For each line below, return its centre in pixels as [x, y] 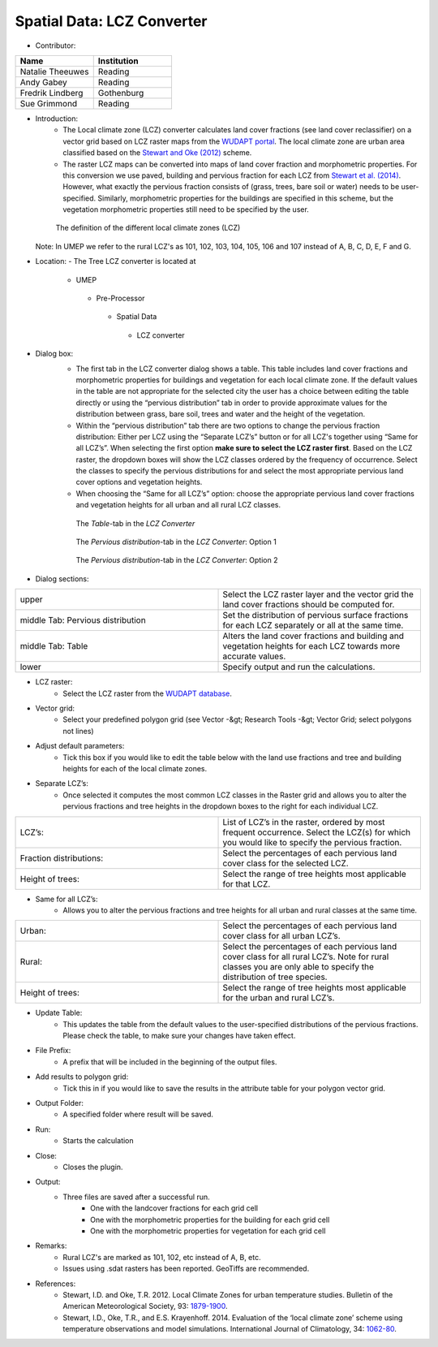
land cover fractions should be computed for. [309, 605]
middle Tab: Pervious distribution [83, 620]
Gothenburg [121, 93]
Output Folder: [60, 1103]
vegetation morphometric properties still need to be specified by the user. [186, 209]
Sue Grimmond [49, 103]
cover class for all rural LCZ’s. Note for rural [306, 956]
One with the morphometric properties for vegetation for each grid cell [208, 1231]
